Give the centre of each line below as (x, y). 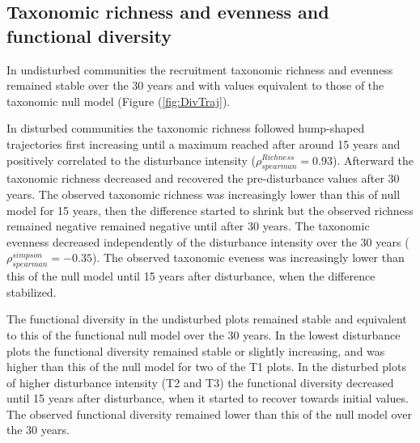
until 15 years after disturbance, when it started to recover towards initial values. (208, 398)
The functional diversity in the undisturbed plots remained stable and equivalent (207, 319)
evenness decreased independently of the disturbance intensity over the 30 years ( (208, 241)
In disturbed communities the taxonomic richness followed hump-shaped (186, 128)
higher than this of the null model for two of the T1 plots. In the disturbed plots (206, 367)
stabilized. (32, 291)
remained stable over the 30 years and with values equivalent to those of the (195, 85)
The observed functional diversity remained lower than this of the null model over (209, 413)
